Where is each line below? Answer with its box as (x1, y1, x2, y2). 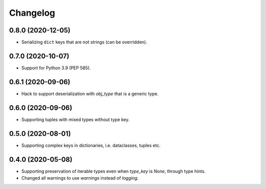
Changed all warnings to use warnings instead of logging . (21, 175, 139, 181)
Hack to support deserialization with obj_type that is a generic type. (21, 91, 159, 96)
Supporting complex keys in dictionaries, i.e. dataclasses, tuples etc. (21, 142, 161, 148)
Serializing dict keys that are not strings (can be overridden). (21, 39, 147, 45)
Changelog (9, 7, 55, 18)
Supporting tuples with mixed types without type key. (21, 116, 130, 123)
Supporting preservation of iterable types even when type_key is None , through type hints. (21, 168, 206, 174)
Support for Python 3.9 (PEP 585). (21, 64, 91, 71)
